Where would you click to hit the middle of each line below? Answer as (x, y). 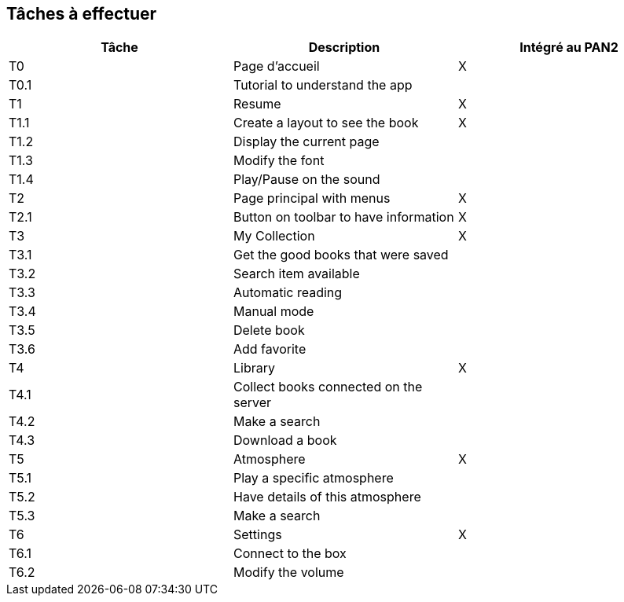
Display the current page (306, 142)
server (252, 403)
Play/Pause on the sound (306, 180)
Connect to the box (290, 554)
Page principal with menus (312, 198)
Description (344, 48)
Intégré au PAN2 (569, 48)
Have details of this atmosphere (327, 497)
